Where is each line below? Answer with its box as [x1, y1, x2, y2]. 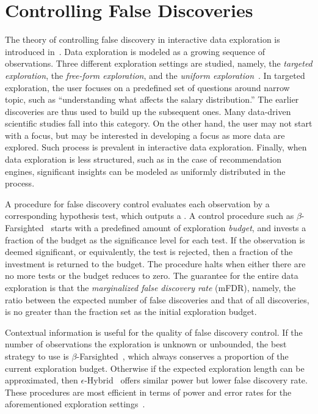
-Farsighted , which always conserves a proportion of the [76, 349, 289, 362]
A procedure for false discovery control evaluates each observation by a [5, 197, 270, 210]
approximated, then [5, 374, 78, 386]
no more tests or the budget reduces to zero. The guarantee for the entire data [5, 269, 298, 282]
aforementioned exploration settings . [5, 397, 145, 410]
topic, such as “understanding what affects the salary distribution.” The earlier [5, 93, 299, 106]
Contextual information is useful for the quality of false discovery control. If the [5, 325, 303, 338]
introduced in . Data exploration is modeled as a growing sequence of [5, 45, 265, 57]
